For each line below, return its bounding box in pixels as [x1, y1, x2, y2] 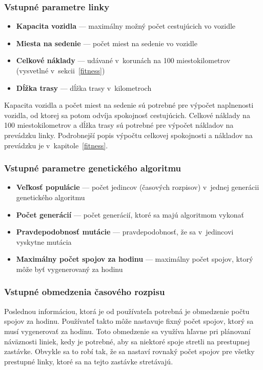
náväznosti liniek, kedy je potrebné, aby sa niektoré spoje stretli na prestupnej [4, 336, 250, 346]
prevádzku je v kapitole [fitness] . [4, 140, 108, 150]
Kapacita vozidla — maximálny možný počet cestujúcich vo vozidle [16, 21, 236, 31]
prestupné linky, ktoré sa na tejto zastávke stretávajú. [4, 356, 173, 366]
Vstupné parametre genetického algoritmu [4, 162, 181, 174]
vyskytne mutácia [16, 236, 72, 247]
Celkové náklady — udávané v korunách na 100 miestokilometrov [16, 55, 231, 66]
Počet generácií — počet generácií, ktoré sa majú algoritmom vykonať [16, 209, 244, 220]
